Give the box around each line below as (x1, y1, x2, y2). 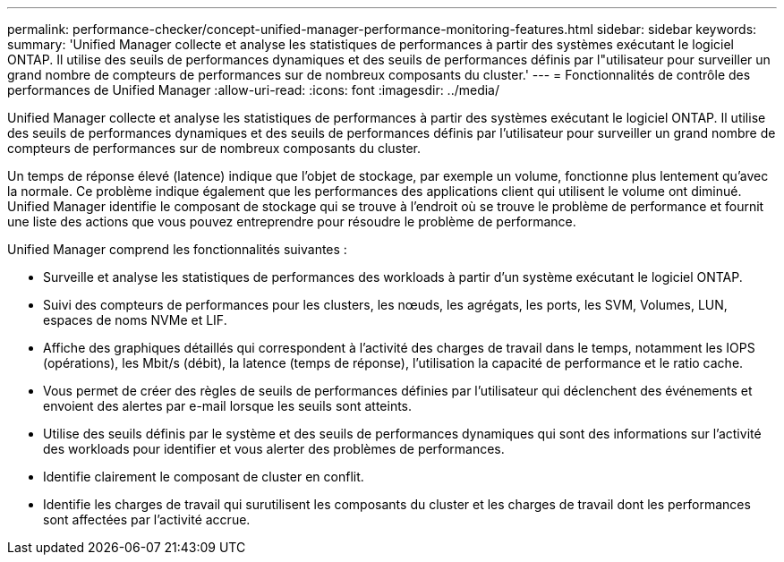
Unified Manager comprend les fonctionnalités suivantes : (7, 242, 347, 257)
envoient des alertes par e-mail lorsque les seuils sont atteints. (43, 398, 413, 413)
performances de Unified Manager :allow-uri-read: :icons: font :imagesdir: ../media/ (7, 82, 500, 98)
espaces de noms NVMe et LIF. (43, 312, 227, 328)
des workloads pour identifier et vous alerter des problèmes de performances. (43, 441, 505, 456)
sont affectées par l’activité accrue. (43, 512, 251, 527)
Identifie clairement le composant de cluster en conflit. (43, 469, 364, 484)
